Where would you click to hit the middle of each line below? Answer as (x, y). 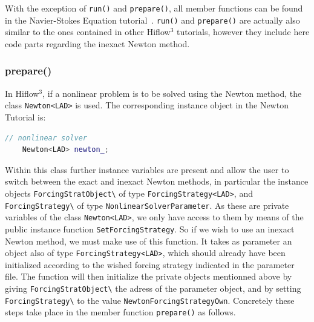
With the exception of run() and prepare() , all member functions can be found (154, 8)
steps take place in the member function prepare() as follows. (120, 312)
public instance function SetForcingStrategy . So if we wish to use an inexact (150, 228)
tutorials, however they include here (243, 32)
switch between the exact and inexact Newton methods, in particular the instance (157, 181)
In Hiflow (22, 93)
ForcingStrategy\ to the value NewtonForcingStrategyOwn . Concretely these (150, 300)
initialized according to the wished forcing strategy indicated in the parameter (150, 264)
